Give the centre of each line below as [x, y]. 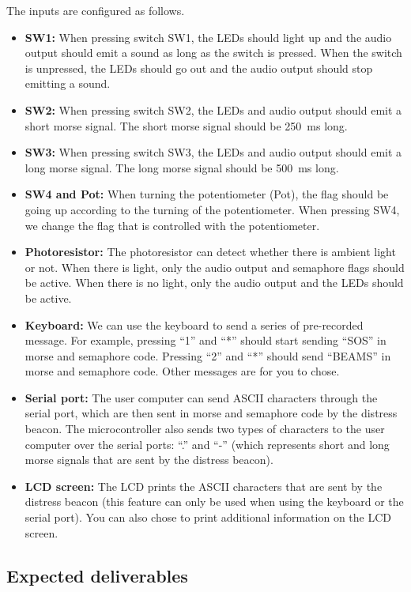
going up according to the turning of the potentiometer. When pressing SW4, [212, 209]
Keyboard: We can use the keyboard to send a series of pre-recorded [194, 324]
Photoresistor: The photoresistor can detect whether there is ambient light [210, 252]
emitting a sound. [68, 83]
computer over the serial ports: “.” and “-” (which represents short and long [207, 444]
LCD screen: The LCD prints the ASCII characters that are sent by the [204, 486]
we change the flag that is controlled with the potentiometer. [172, 225]
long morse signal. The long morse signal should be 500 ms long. [182, 167]
